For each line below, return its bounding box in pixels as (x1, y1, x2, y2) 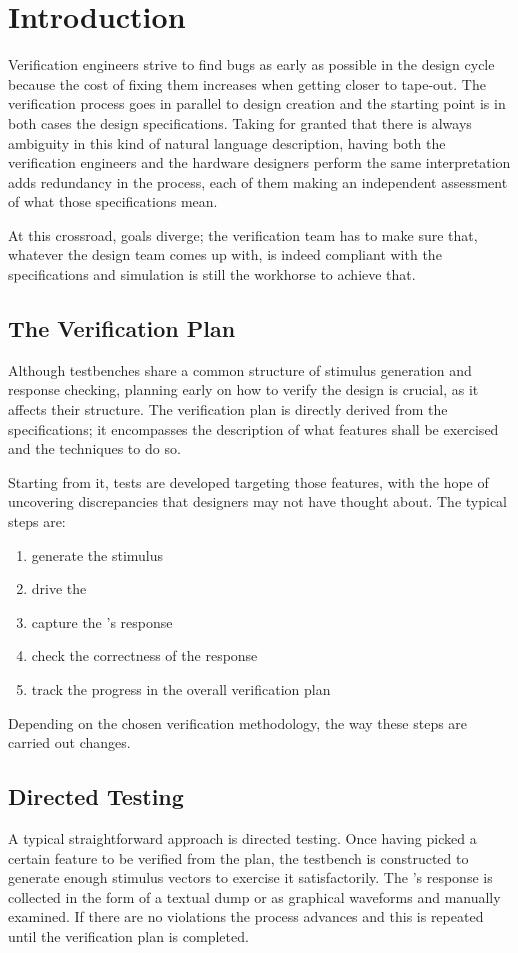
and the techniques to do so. (8, 438, 181, 459)
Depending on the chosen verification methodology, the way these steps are (8, 712, 468, 733)
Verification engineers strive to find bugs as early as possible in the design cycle (8, 54, 495, 75)
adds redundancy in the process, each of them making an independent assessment (8, 171, 508, 192)
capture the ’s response (31, 611, 173, 632)
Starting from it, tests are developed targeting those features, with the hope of (8, 471, 489, 492)
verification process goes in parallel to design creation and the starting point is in (8, 93, 506, 114)
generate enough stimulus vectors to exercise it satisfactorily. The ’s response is (8, 867, 493, 888)
